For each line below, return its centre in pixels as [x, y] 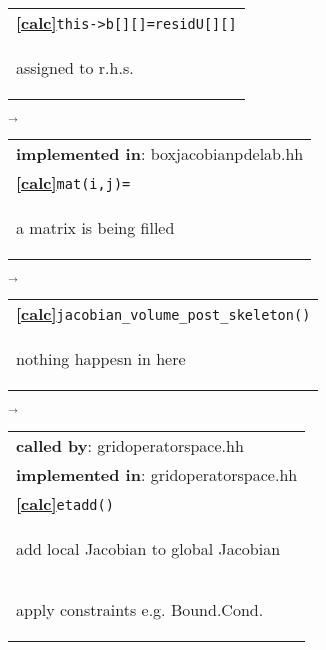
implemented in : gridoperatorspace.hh [157, 474]
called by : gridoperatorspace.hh [130, 445]
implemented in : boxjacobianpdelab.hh [160, 154]
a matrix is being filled [95, 228]
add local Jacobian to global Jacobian [148, 548]
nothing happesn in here [101, 359]
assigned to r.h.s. [75, 67]
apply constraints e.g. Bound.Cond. [140, 609]
